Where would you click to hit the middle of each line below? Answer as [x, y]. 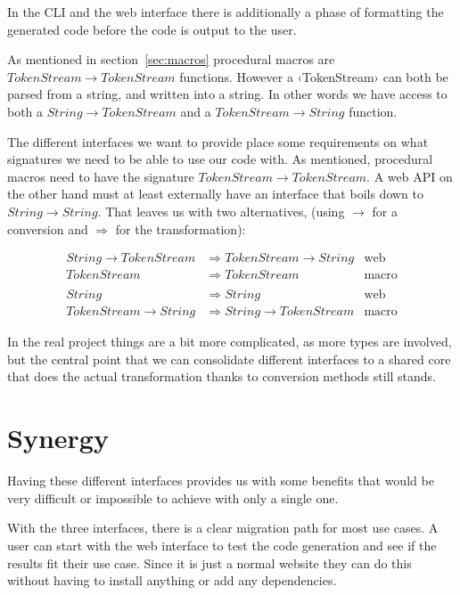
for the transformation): [181, 228]
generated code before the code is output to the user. [152, 29]
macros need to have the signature [101, 176]
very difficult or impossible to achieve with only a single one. [173, 497]
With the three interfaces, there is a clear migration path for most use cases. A [223, 528]
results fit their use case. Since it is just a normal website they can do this [209, 562]
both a [25, 111]
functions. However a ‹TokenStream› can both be [314, 76]
